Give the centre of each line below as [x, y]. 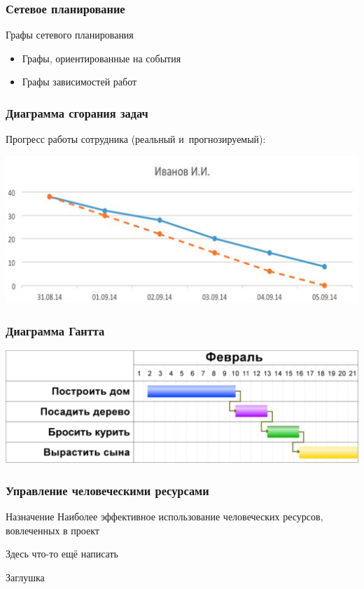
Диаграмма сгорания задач [77, 112]
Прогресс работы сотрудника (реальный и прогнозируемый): [136, 139]
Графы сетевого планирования [70, 35]
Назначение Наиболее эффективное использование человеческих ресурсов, [164, 517]
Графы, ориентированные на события [101, 58]
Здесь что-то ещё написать [62, 554]
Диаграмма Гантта [55, 330]
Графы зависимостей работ [79, 82]
